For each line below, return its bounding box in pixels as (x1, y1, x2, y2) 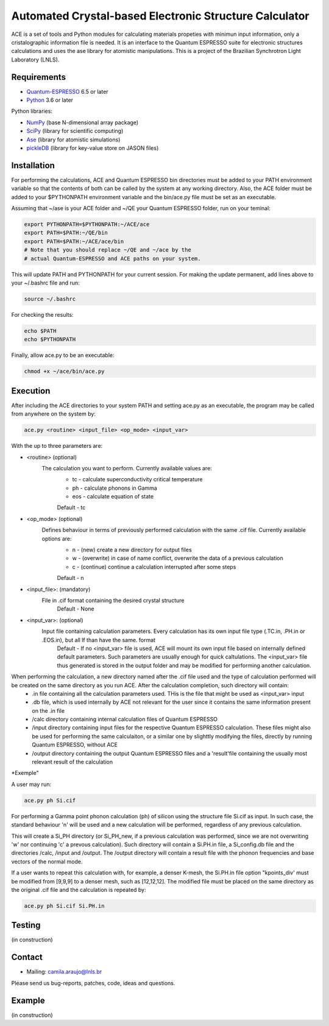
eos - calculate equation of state (72, 493, 154, 500)
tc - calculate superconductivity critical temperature (72, 476, 203, 483)
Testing (11, 920, 41, 930)
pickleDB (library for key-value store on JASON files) (26, 144, 159, 152)
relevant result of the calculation (32, 759, 113, 766)
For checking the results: (11, 311, 74, 318)
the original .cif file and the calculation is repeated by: (11, 886, 146, 893)
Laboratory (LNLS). (11, 55, 60, 63)
